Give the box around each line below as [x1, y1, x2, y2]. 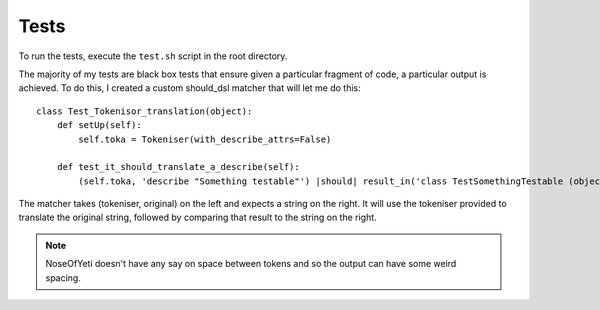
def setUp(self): [56, 120, 142, 131]
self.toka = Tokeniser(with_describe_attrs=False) [78, 133, 332, 145]
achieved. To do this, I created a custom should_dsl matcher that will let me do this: [18, 82, 362, 94]
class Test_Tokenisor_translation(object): [36, 105, 253, 117]
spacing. [45, 271, 82, 284]
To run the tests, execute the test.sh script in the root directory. [18, 50, 288, 62]
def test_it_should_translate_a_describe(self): [56, 161, 300, 173]
